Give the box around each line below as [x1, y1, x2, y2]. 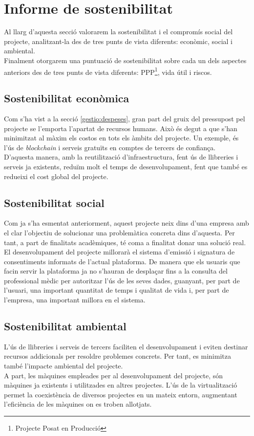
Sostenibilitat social [4, 195, 105, 210]
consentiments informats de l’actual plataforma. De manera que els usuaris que [4, 256, 240, 266]
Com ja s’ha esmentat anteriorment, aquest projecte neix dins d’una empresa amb [4, 218, 249, 228]
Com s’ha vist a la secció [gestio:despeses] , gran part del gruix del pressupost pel [4, 113, 245, 123]
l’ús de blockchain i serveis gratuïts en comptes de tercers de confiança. [4, 142, 216, 152]
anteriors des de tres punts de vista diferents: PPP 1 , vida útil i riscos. [4, 65, 212, 77]
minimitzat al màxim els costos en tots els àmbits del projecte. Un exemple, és [4, 133, 239, 143]
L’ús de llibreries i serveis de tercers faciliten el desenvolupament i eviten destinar [4, 341, 248, 351]
